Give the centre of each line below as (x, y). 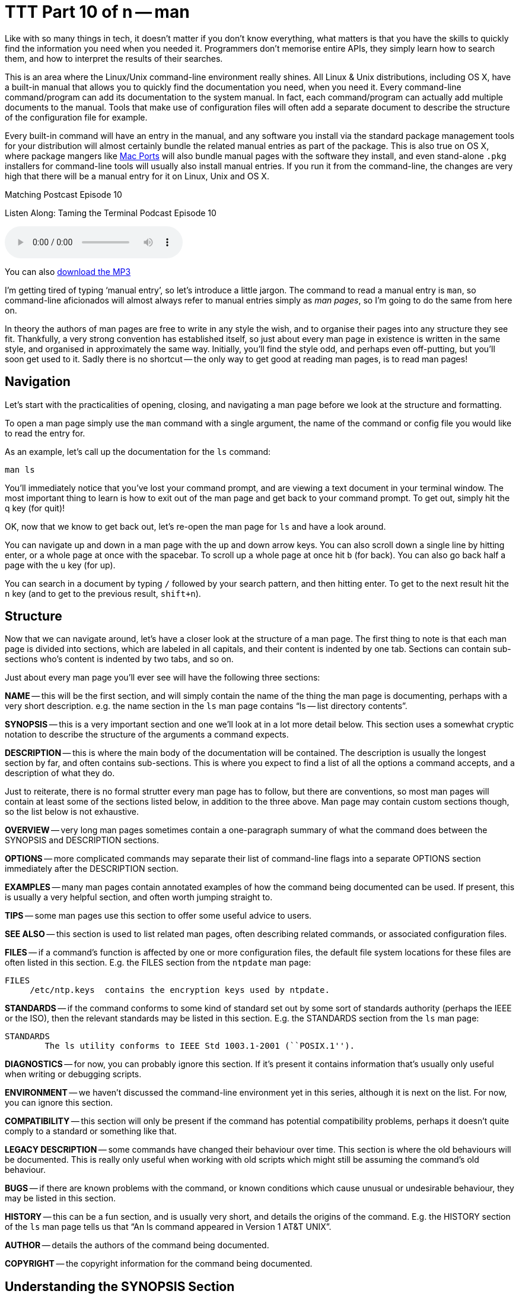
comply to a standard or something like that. (91, 1131)
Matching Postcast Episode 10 (63, 194)
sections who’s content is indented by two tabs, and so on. (119, 659)
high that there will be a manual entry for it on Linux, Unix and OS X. (137, 176)
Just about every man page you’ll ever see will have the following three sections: (163, 678)
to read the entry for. (45, 433)
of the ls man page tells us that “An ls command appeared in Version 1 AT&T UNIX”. (168, 1227)
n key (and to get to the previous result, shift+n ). (103, 593)
